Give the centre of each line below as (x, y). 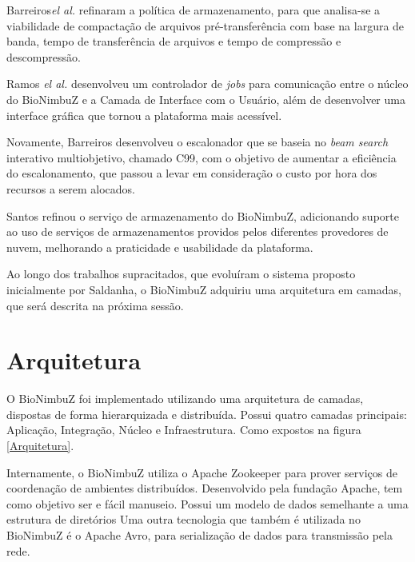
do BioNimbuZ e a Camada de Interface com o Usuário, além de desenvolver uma (206, 99)
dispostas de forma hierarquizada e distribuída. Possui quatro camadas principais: (207, 414)
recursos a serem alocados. (71, 188)
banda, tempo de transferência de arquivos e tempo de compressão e (174, 41)
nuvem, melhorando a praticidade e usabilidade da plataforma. (160, 247)
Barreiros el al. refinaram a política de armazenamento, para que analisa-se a (194, 10)
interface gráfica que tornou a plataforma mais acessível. (144, 115)
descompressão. (44, 56)
